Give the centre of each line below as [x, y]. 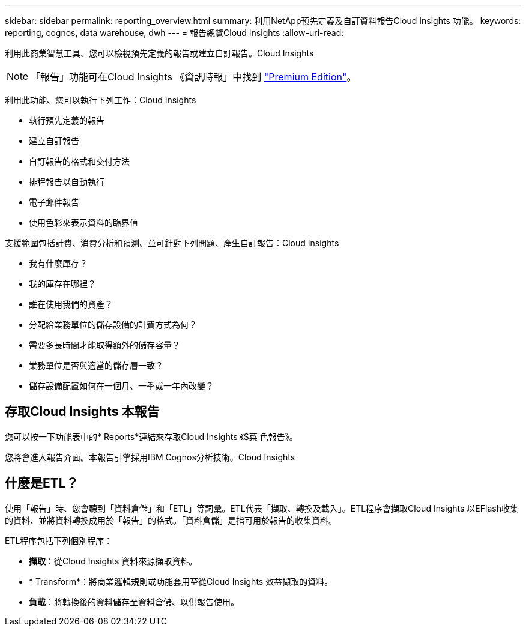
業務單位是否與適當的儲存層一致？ [96, 365]
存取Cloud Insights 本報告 [82, 412]
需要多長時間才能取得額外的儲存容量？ [104, 345]
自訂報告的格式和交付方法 [79, 161]
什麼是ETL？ [42, 483]
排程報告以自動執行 [67, 182]
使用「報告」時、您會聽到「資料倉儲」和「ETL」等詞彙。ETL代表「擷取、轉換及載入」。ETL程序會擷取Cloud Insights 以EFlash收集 [261, 508]
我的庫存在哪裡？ [62, 284]
